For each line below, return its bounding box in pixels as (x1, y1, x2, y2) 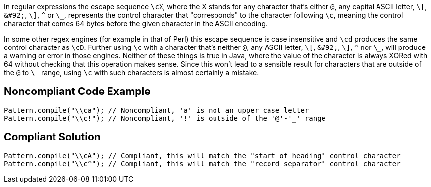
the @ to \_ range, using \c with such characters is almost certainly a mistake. (4, 68, 259, 77)
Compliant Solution (4, 131, 101, 143)
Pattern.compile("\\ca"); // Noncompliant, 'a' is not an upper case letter (4, 106, 309, 114)
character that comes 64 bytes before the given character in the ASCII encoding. (4, 19, 268, 28)
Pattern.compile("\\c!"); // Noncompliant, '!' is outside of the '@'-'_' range (4, 114, 326, 122)
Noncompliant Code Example (4, 85, 151, 98)
